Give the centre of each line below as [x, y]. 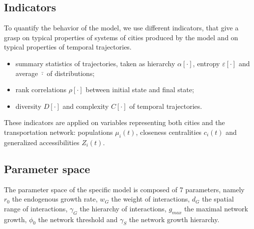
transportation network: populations [58, 132]
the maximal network [216, 208]
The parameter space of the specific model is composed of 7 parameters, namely [124, 189]
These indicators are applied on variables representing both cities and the [114, 122]
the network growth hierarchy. [174, 219]
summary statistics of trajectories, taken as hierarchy [95, 63]
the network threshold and [78, 219]
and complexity [86, 106]
